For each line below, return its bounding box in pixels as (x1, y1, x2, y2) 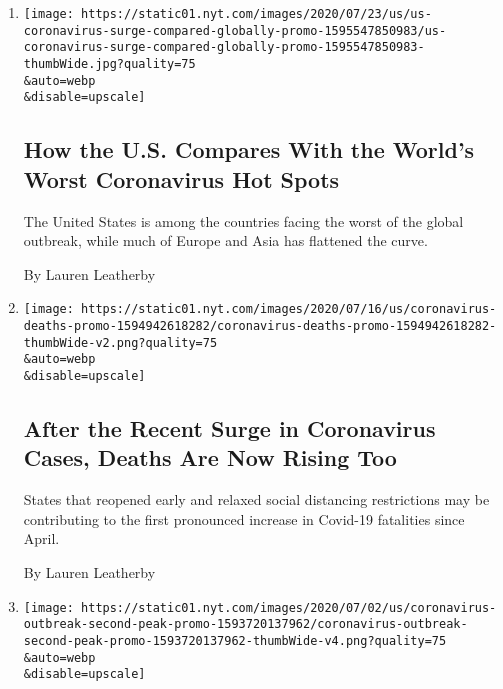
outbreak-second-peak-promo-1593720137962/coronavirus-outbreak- (23, 617, 468, 632)
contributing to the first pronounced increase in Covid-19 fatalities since (23, 508, 465, 529)
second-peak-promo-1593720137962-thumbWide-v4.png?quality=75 (23, 633, 447, 648)
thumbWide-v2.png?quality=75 (23, 335, 218, 350)
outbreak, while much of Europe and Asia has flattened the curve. (23, 230, 428, 251)
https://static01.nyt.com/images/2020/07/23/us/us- (81, 7, 432, 21)
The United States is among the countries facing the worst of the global (23, 210, 464, 231)
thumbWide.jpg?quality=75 (23, 56, 196, 71)
